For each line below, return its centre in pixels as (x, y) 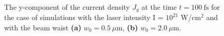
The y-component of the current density (67, 6)
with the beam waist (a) (43, 27)
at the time (159, 6)
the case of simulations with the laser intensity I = (84, 17)
